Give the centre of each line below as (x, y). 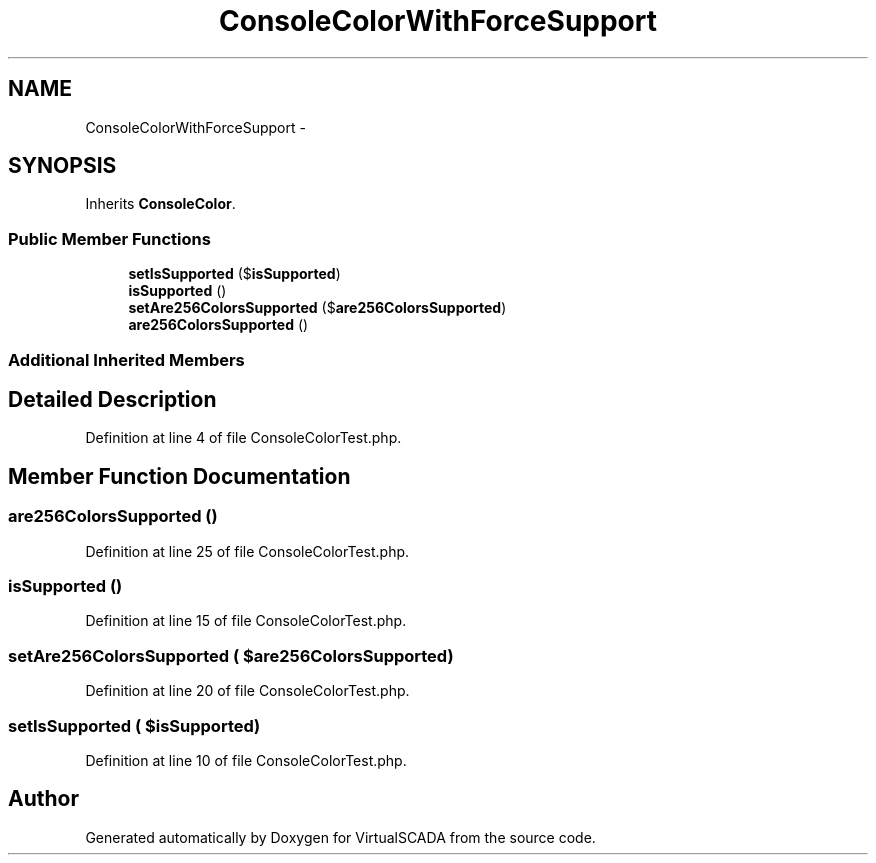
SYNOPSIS (62, 166)
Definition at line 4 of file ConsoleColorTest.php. (243, 438)
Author (43, 799)
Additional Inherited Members (126, 359)
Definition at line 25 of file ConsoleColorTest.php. (247, 551)
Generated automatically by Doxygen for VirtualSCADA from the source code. (340, 837)
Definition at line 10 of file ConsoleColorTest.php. (246, 760)
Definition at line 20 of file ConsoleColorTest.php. (247, 691)
